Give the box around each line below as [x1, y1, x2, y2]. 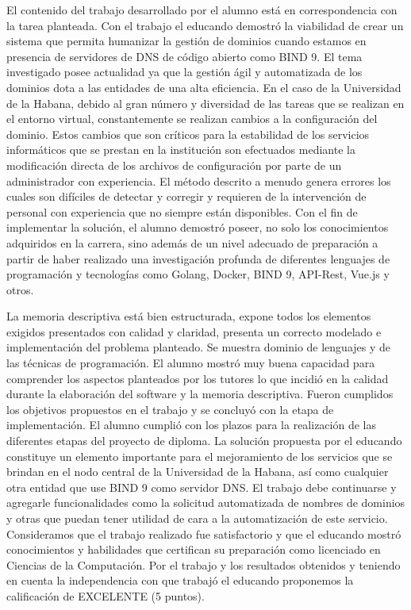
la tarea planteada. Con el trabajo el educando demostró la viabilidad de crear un [6, 17, 404, 33]
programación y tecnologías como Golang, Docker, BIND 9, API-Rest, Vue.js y [6, 266, 390, 282]
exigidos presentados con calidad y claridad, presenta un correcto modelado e [6, 323, 382, 340]
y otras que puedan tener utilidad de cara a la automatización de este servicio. [6, 510, 388, 526]
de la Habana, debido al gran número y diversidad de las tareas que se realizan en [6, 94, 405, 111]
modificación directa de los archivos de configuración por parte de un [6, 156, 342, 173]
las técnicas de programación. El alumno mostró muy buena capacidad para [6, 355, 375, 371]
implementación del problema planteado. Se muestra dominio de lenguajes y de [6, 339, 391, 355]
